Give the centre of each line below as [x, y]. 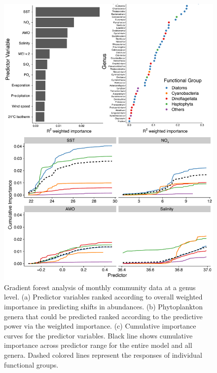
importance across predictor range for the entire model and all [98, 345]
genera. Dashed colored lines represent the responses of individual [103, 354]
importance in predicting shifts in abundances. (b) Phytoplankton [104, 306]
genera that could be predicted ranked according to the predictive [103, 316]
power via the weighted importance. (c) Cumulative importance [100, 326]
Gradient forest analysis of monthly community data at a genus [100, 287]
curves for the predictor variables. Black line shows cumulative [98, 335]
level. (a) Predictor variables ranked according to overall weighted [103, 297]
